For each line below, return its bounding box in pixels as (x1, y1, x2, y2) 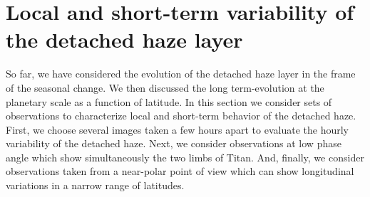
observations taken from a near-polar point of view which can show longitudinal (6, 164, 354, 179)
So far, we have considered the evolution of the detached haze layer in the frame (6, 66, 356, 81)
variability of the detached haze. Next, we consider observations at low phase (6, 136, 341, 151)
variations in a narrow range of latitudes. (6, 178, 185, 193)
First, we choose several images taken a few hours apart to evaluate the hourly (6, 122, 349, 137)
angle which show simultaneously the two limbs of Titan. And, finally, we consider (6, 149, 364, 164)
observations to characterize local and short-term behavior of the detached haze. (6, 108, 356, 123)
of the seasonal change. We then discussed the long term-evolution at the (6, 80, 324, 95)
